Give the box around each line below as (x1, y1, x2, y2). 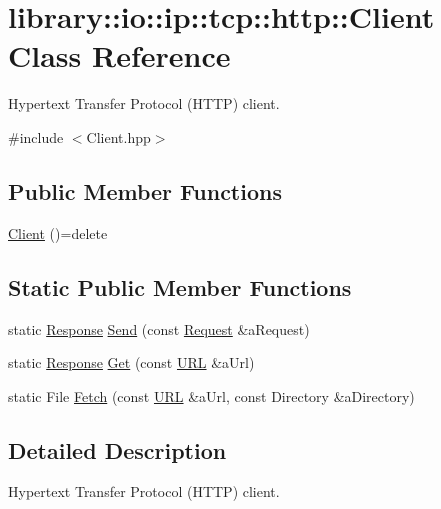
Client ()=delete (8, 222, 108, 243)
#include (8, 126, 64, 147)
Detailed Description (8, 434, 227, 465)
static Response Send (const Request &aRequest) (8, 318, 310, 339)
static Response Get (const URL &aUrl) (8, 352, 255, 373)
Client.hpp (86, 126, 151, 147)
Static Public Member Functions (8, 271, 352, 302)
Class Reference (8, 35, 231, 76)
